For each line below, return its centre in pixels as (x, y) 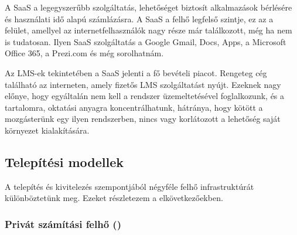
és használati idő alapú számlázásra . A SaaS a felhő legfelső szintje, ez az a (139, 18)
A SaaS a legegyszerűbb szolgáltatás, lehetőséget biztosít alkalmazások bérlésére (148, 7)
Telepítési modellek (64, 161)
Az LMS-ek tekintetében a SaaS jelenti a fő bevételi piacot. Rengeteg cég (136, 72)
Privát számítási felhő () (63, 224)
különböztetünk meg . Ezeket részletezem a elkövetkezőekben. (114, 198)
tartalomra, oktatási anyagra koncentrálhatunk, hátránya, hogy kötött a (134, 107)
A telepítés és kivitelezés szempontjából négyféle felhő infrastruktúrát (129, 186)
